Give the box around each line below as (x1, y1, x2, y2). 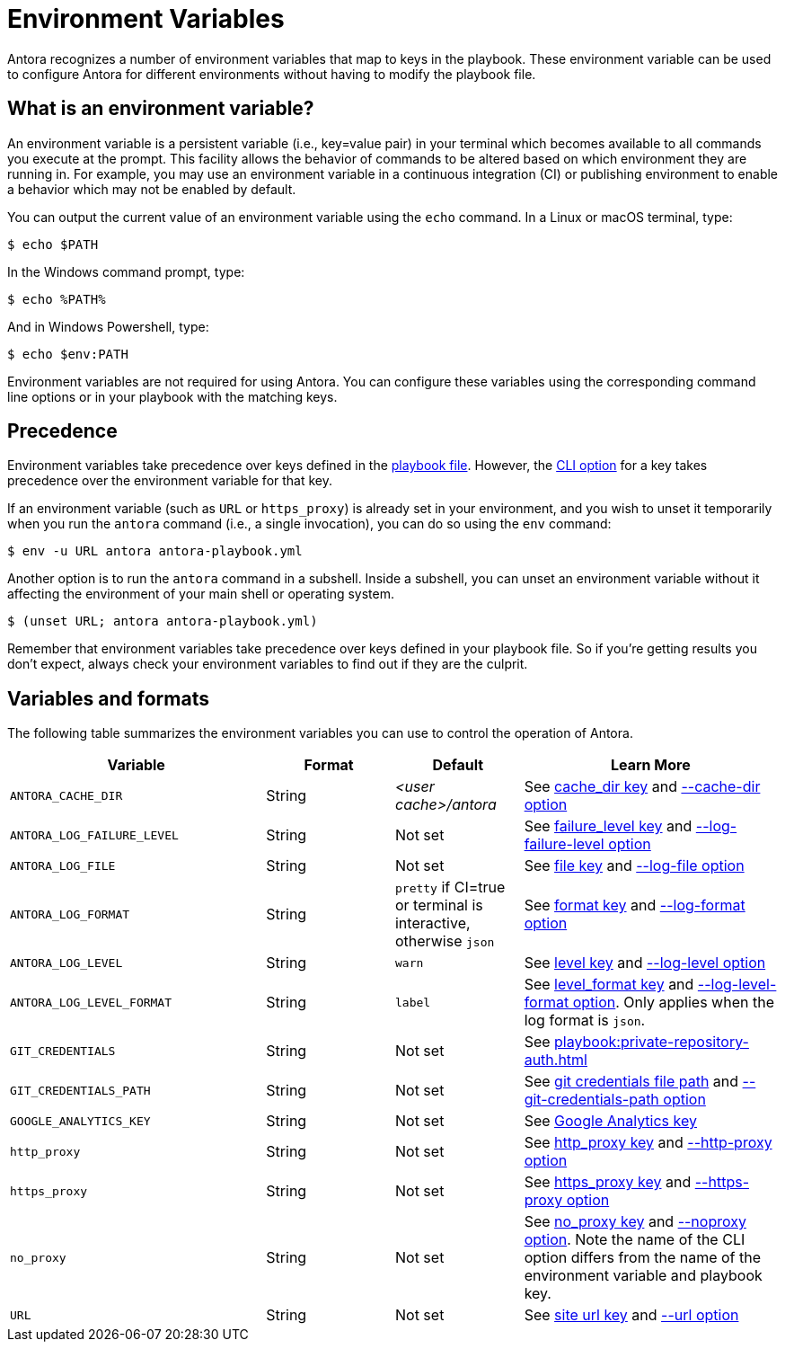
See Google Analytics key (524, 1112, 697, 1131)
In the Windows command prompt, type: (7, 263, 245, 280)
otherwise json (394, 932, 495, 951)
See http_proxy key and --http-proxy (524, 1133, 772, 1152)
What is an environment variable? (7, 97, 314, 120)
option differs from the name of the (524, 1248, 762, 1267)
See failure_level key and (524, 817, 692, 836)
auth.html (524, 1051, 587, 1069)
